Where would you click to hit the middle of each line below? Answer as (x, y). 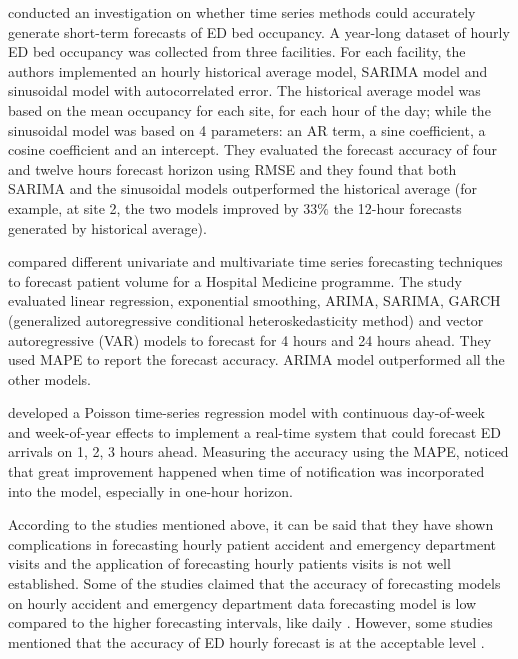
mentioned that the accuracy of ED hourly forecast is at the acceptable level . (246, 641)
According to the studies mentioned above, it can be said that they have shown (251, 524)
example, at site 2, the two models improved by (153, 207)
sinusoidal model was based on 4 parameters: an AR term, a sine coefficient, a (247, 129)
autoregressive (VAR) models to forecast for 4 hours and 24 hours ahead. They (250, 339)
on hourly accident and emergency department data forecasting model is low (242, 602)
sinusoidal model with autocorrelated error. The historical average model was (244, 90)
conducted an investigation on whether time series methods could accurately (242, 12)
